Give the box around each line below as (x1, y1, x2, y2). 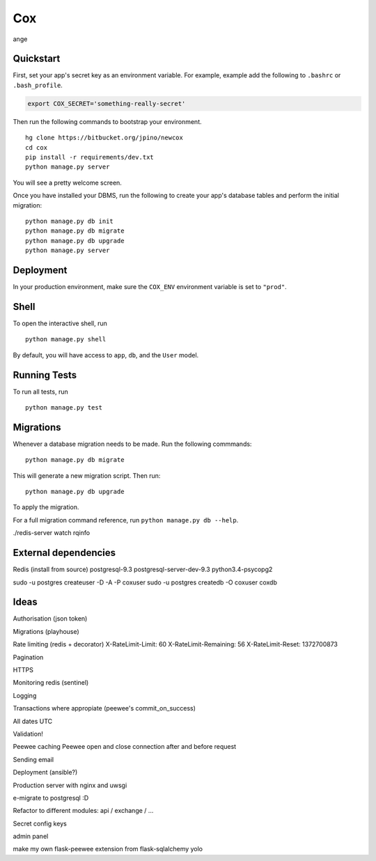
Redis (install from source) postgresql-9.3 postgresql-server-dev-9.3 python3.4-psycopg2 (13, 565, 273, 574)
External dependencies (13, 547, 116, 559)
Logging (13, 691, 37, 699)
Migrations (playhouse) (13, 627, 79, 635)
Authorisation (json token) (13, 614, 88, 623)
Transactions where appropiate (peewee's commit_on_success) (13, 704, 196, 713)
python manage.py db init (25, 217, 114, 225)
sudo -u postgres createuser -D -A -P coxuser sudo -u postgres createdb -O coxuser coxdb (13, 578, 278, 587)
